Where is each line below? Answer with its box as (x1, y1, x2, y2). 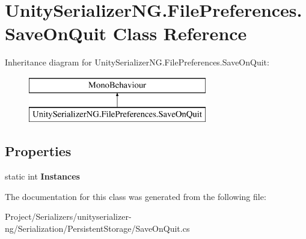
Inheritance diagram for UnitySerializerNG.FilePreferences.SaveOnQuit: (5, 56, 269, 68)
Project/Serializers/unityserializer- (5, 210, 132, 223)
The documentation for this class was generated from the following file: (5, 190, 266, 202)
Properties (5, 142, 72, 160)
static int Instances (5, 170, 80, 183)
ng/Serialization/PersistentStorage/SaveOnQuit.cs (5, 222, 190, 235)
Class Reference (112, 21, 247, 46)
